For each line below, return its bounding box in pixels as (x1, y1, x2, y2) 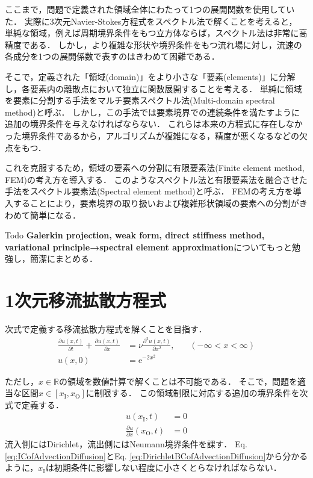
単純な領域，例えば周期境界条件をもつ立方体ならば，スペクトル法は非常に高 (5, 26, 308, 39)
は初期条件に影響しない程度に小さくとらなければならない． (45, 461, 282, 474)
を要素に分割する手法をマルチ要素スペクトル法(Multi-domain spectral (5, 94, 275, 107)
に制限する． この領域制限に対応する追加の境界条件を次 (85, 386, 308, 399)
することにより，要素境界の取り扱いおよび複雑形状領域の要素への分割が (13, 196, 299, 209)
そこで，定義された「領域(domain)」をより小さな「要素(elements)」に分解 (5, 70, 296, 82)
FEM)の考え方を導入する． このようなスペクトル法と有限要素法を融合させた (5, 173, 308, 185)
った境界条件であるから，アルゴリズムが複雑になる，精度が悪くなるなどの (5, 129, 300, 141)
